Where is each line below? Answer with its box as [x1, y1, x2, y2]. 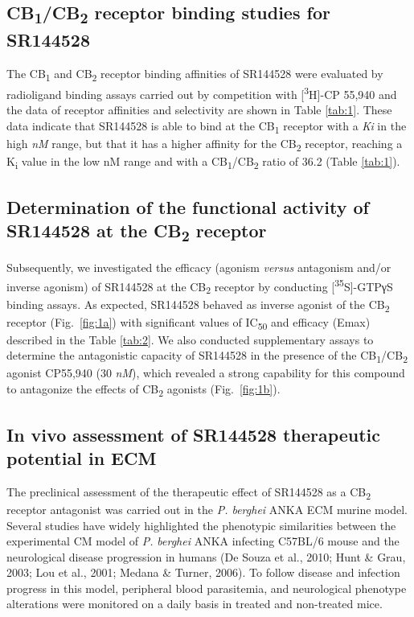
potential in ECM [6, 445, 157, 470]
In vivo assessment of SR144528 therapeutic [6, 422, 381, 446]
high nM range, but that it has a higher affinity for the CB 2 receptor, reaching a [6, 134, 403, 154]
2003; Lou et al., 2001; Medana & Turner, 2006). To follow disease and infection [6, 564, 400, 581]
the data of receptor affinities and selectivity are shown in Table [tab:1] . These [6, 101, 392, 118]
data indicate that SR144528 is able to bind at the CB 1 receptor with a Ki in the [6, 117, 407, 136]
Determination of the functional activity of [6, 194, 369, 219]
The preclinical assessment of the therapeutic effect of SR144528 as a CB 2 [6, 483, 371, 502]
